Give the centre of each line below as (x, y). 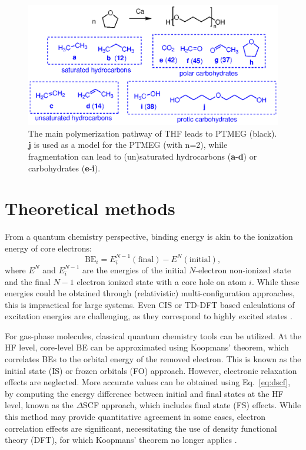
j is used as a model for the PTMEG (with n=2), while (128, 145)
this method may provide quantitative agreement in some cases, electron (135, 417)
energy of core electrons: (48, 248)
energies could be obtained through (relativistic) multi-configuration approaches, (150, 293)
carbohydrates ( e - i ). (64, 168)
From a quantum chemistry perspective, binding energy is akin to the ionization (149, 236)
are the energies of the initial (134, 269)
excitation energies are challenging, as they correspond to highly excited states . (149, 316)
